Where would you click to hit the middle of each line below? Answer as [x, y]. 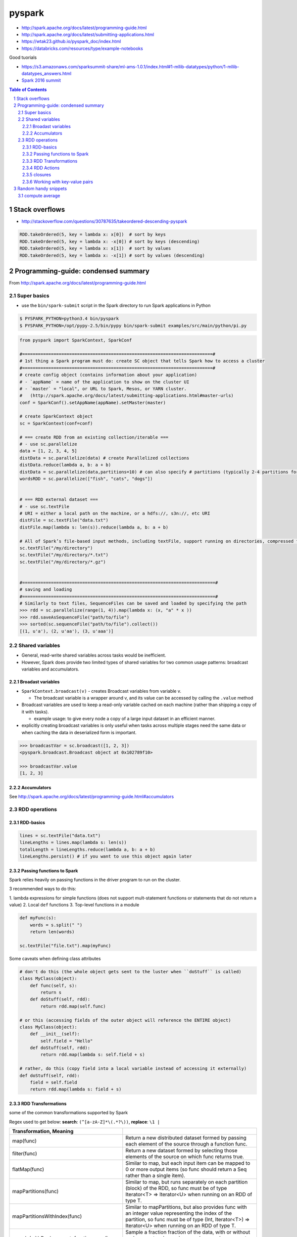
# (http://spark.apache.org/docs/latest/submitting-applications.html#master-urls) [126, 396]
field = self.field [54, 1083]
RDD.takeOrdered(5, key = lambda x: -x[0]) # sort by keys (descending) [110, 241]
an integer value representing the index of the [179, 1213]
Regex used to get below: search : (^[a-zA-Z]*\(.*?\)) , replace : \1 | [85, 1122]
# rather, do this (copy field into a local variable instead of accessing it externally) [133, 1069]
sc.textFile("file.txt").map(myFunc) [65, 946]
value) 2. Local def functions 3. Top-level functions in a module [74, 905]
